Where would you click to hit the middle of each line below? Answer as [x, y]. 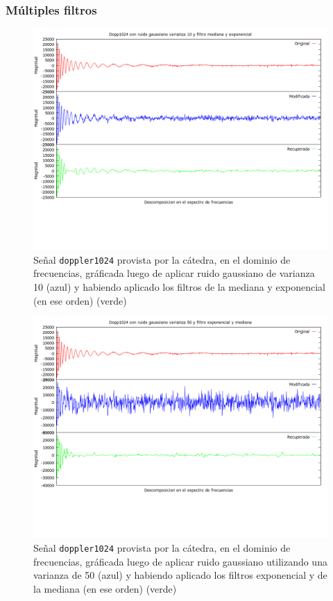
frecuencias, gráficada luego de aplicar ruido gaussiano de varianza [174, 273]
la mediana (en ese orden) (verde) [105, 588]
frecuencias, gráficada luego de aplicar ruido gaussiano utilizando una [180, 561]
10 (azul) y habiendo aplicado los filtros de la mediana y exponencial [179, 287]
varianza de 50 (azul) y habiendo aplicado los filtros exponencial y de [180, 575]
